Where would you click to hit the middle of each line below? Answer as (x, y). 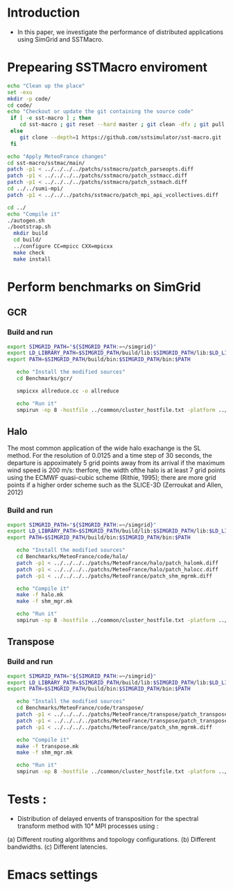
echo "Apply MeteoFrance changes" (57, 156)
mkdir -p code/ (29, 98)
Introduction (44, 13)
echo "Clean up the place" (46, 86)
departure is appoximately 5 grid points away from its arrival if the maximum (116, 463)
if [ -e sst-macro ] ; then (51, 118)
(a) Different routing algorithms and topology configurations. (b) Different (112, 839)
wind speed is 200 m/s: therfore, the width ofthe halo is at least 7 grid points (116, 470)
